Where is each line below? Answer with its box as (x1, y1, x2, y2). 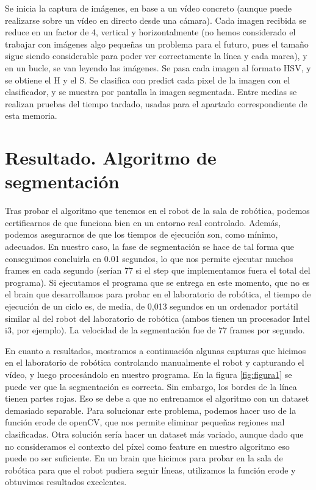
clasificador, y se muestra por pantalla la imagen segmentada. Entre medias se (5, 85, 297, 98)
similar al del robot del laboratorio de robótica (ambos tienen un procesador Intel (5, 311, 310, 324)
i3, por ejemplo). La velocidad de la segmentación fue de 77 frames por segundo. (5, 324, 305, 336)
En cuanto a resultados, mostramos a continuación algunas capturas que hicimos (5, 344, 306, 357)
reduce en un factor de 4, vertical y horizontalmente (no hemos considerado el (5, 26, 296, 38)
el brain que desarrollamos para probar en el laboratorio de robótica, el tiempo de (5, 288, 311, 300)
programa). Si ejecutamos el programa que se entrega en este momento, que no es (5, 275, 310, 288)
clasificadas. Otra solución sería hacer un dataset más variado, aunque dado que (5, 427, 304, 440)
